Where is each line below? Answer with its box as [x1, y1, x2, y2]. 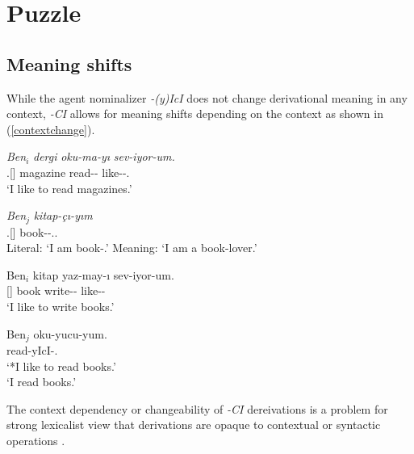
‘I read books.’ [6, 373, 77, 390]
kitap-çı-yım [33, 207, 93, 224]
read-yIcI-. [6, 342, 58, 359]
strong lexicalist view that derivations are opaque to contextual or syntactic [6, 416, 381, 433]
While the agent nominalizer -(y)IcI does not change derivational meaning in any [6, 89, 408, 106]
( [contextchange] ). [6, 120, 95, 137]
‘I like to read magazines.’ [6, 179, 132, 196]
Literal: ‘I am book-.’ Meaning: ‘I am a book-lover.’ [6, 239, 257, 256]
